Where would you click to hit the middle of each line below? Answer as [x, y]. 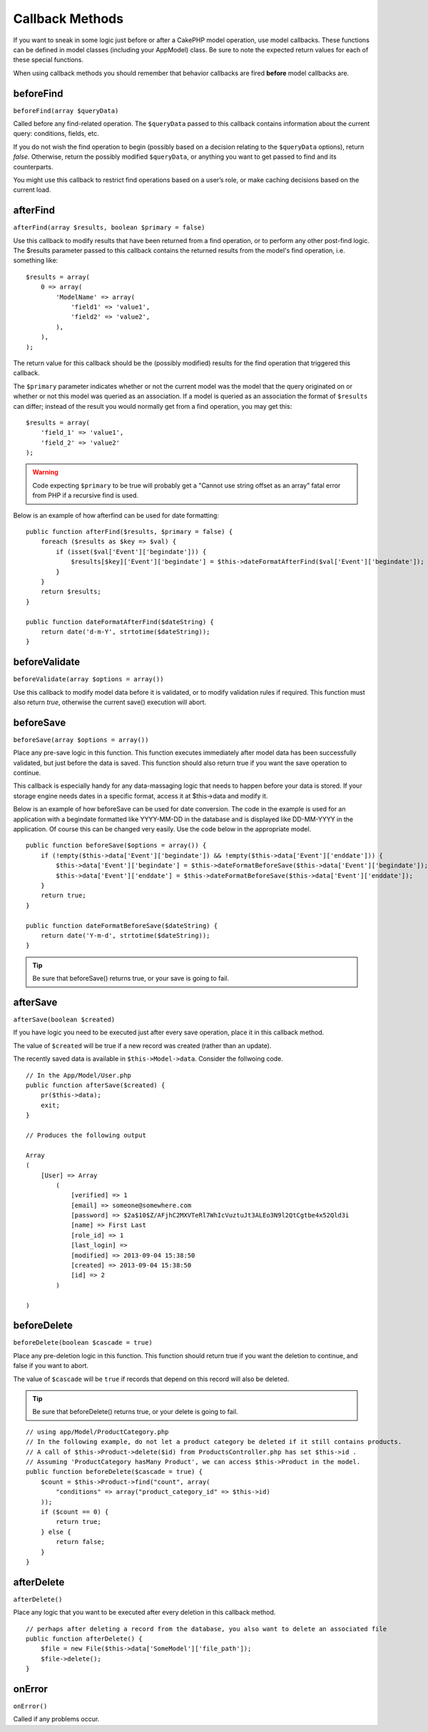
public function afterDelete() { [84, 1638]
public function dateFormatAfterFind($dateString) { [120, 622]
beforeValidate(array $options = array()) [88, 679]
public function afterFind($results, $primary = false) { [129, 532]
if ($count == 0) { [75, 1511]
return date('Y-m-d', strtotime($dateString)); [125, 935]
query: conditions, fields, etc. [56, 134]
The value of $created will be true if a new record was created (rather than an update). [142, 1045]
